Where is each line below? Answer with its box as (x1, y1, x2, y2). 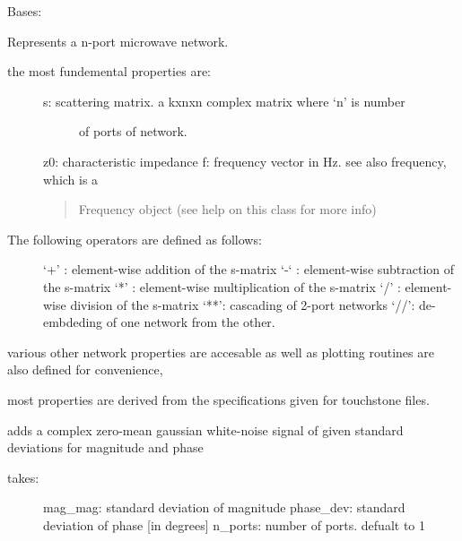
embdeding (43, 313, 103, 331)
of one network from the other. (106, 313, 275, 331)
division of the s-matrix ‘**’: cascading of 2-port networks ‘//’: (70, 295, 415, 313)
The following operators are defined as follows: (7, 229, 262, 248)
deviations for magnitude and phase (7, 438, 204, 457)
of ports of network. (79, 122, 187, 141)
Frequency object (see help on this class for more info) (78, 200, 377, 219)
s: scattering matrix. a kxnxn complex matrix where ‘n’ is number (43, 91, 405, 110)
